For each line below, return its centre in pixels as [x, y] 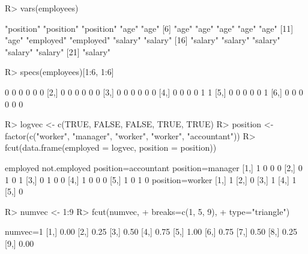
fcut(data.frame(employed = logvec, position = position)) [111, 147]
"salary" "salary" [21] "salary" [58, 51]
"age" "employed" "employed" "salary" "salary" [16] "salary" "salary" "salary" [143, 40]
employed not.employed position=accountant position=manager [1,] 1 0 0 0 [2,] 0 [154, 167]
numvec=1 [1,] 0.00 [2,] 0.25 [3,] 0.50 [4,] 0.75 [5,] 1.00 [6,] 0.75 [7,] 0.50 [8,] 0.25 [151, 231]
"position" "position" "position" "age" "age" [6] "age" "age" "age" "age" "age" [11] [149, 28]
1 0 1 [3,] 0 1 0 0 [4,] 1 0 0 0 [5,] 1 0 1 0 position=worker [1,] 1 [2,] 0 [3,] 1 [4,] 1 [151, 179]
